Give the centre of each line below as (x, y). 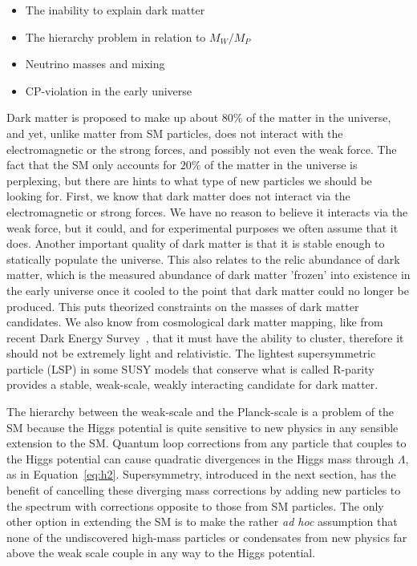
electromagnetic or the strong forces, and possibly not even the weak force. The (202, 149)
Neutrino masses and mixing (95, 64)
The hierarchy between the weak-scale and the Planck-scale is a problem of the (200, 412)
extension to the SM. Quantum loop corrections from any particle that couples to (206, 443)
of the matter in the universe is (281, 165)
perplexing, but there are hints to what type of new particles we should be (189, 180)
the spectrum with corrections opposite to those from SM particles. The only (195, 505)
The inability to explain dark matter (115, 10)
